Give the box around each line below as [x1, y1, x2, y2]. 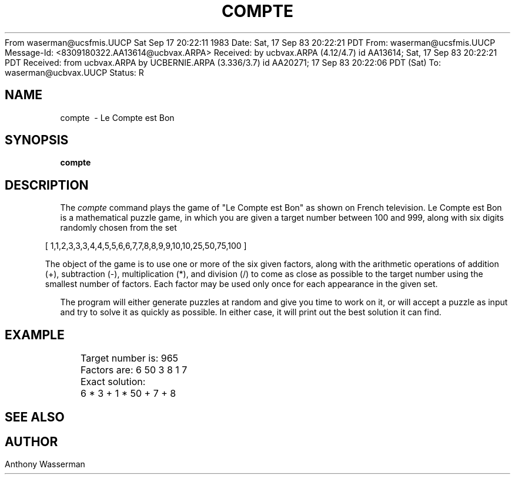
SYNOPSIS [5, 133, 69, 148]
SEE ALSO [5, 409, 65, 424]
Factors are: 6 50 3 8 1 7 [80, 364, 188, 376]
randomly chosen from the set [60, 222, 177, 233]
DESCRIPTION [5, 177, 89, 193]
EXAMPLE [5, 327, 65, 342]
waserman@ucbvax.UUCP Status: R [5, 67, 144, 77]
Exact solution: [80, 376, 146, 388]
